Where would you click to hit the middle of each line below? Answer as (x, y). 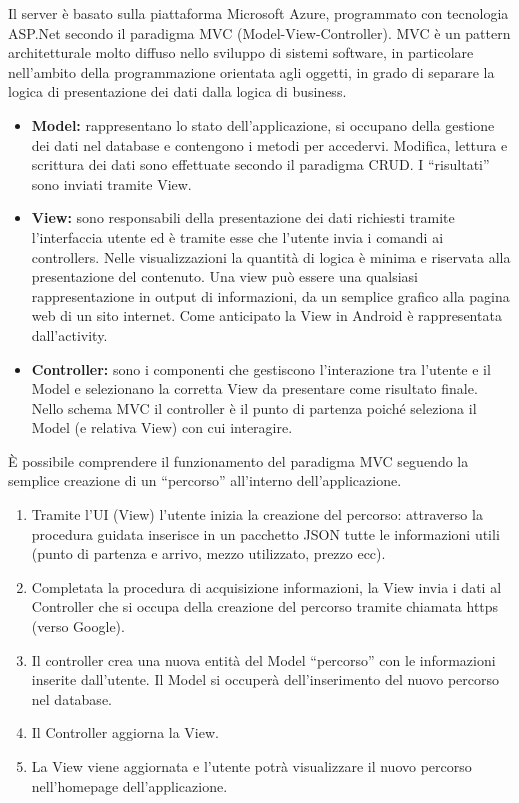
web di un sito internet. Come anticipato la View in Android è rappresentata (266, 315)
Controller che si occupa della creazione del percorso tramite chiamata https (265, 606)
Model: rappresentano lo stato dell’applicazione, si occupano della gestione (263, 124)
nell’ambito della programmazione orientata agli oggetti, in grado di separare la (251, 71)
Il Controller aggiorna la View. (125, 732)
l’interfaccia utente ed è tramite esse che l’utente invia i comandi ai (237, 236)
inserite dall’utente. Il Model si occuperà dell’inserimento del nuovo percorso (265, 679)
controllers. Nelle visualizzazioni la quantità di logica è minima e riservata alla (271, 256)
